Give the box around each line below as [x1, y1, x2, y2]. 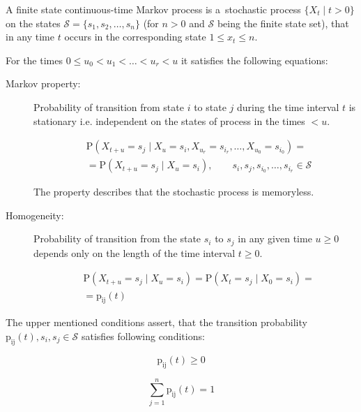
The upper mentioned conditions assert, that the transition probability [6, 315, 307, 330]
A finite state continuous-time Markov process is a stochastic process [6, 2, 301, 16]
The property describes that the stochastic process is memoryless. [33, 184, 314, 199]
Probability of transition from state [33, 99, 184, 114]
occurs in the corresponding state [64, 29, 206, 44]
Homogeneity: [6, 207, 64, 222]
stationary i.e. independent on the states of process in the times [33, 113, 305, 128]
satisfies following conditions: [81, 328, 205, 343]
